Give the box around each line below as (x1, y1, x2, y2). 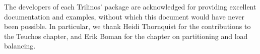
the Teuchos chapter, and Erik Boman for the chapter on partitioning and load (4, 30, 248, 41)
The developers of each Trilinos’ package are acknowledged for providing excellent (4, 1, 256, 11)
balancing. (4, 40, 36, 51)
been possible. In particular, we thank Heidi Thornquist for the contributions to (4, 21, 251, 31)
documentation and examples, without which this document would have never (4, 11, 244, 21)
